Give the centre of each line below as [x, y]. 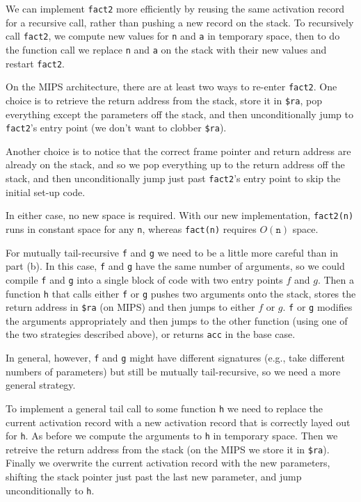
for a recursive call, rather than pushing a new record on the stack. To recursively [180, 22]
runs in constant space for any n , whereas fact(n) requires [131, 228]
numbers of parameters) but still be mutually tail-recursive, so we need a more [173, 371]
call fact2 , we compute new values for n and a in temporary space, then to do [173, 36]
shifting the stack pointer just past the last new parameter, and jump [154, 477]
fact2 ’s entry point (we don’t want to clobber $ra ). [116, 128]
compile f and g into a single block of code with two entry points [144, 279]
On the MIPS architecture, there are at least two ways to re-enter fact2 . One [171, 87]
